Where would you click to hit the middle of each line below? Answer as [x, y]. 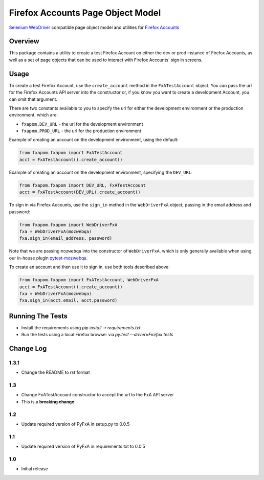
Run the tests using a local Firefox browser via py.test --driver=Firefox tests [97, 335]
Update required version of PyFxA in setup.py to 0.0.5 [75, 424]
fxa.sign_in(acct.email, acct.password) [68, 300]
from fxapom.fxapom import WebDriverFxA [68, 225]
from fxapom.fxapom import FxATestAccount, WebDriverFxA [89, 280]
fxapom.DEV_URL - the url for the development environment [82, 124]
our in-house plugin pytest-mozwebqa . [48, 258]
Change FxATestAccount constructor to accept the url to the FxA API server [98, 395]
